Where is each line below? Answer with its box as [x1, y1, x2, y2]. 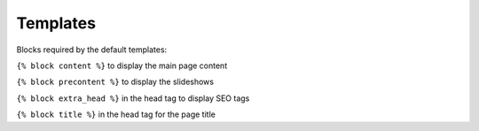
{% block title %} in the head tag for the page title [16, 109, 216, 119]
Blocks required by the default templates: [16, 44, 168, 55]
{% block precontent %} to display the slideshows [16, 76, 215, 88]
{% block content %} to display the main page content [16, 60, 228, 71]
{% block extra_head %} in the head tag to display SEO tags [16, 93, 250, 104]
